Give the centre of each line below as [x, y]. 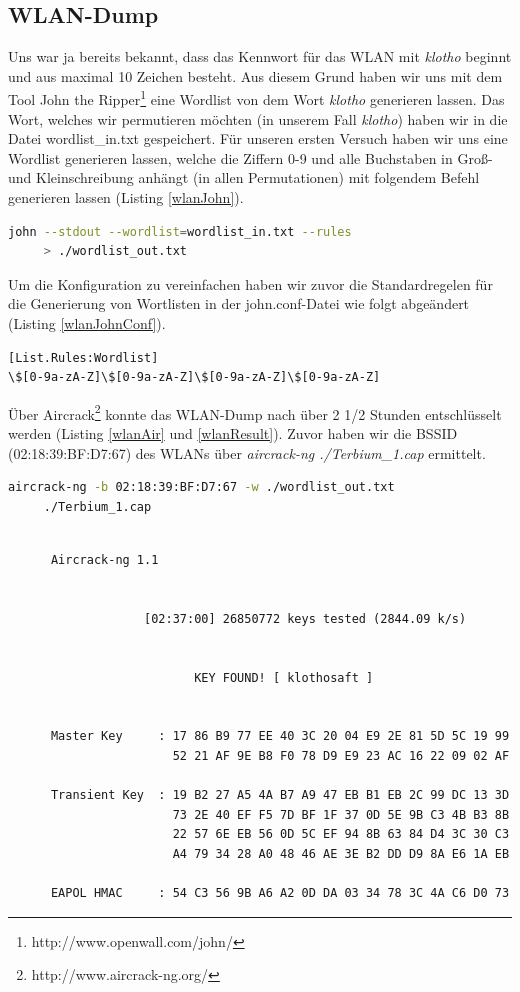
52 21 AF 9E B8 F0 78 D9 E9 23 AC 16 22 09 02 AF [341, 755]
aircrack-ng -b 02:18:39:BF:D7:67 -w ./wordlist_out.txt [201, 487]
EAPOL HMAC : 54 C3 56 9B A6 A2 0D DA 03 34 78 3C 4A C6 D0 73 [280, 893]
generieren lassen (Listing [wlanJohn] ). [126, 197]
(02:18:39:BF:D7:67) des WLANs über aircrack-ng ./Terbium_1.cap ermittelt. [247, 452]
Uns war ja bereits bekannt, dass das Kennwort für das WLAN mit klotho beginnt [260, 56]
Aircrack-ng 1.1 [104, 559]
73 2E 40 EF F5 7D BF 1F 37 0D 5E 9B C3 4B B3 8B [341, 814]
